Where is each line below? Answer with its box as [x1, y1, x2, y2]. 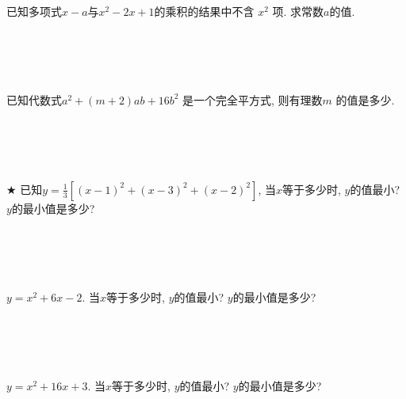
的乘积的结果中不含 [154, 3, 255, 19]
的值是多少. [335, 91, 395, 108]
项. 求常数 [272, 3, 324, 19]
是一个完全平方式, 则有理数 [182, 91, 323, 108]
